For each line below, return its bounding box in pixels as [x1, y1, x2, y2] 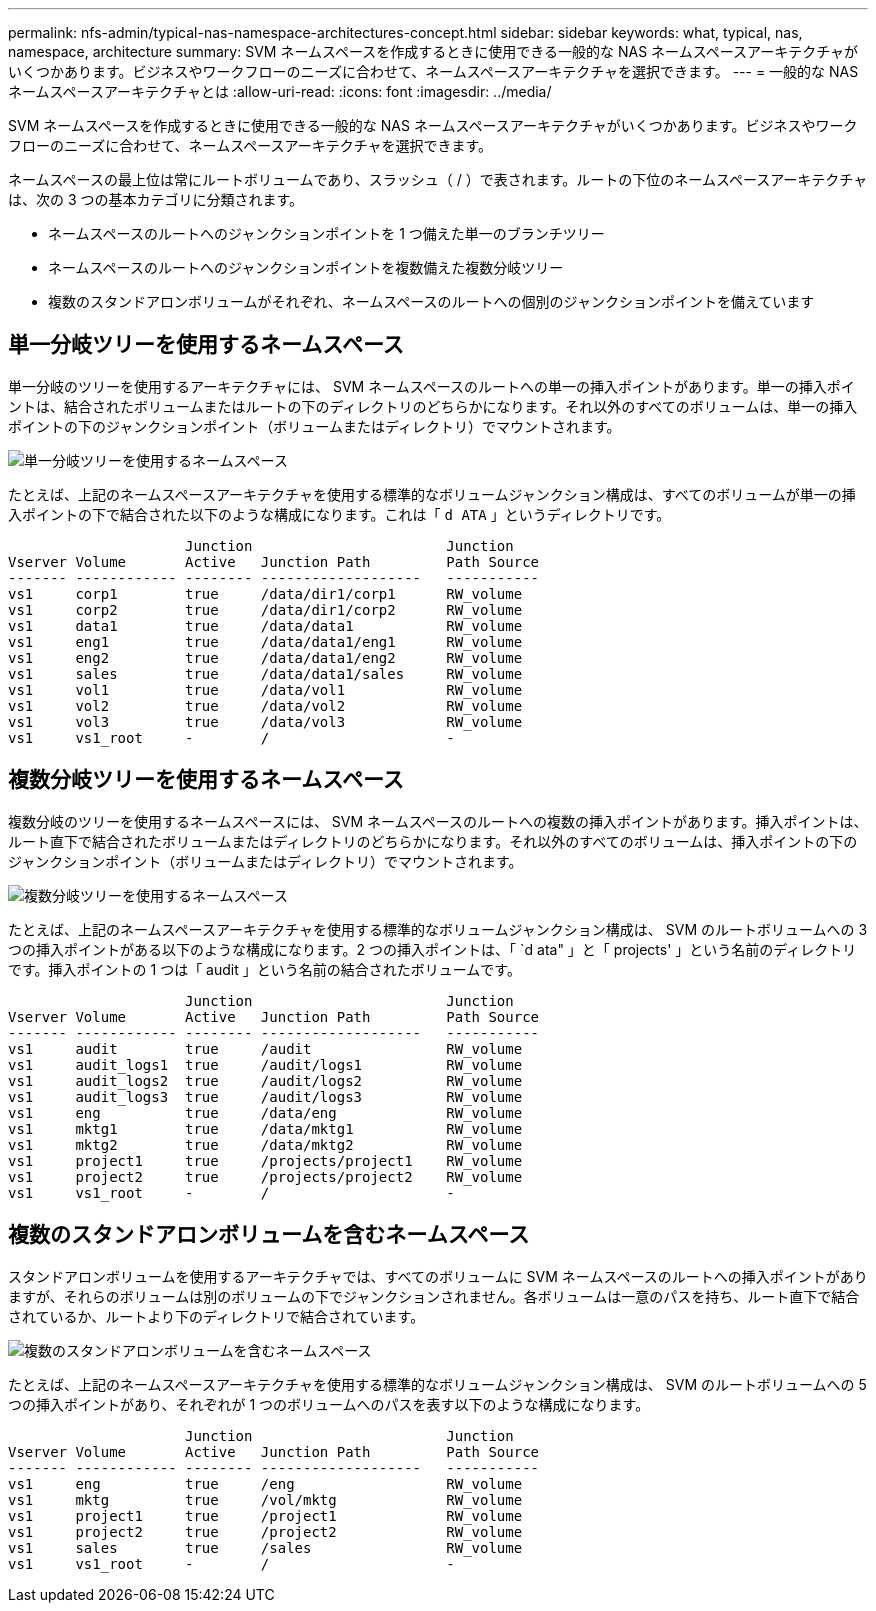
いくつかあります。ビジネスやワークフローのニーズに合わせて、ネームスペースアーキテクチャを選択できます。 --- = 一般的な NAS [8, 63, 859, 80]
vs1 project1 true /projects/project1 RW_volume [8, 1152, 523, 1169]
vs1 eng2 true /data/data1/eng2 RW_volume [8, 649, 523, 666]
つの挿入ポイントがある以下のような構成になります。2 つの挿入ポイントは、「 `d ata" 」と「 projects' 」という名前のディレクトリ [8, 940, 857, 958]
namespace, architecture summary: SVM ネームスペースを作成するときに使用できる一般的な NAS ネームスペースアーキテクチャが [8, 43, 859, 60]
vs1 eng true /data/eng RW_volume [8, 1104, 523, 1121]
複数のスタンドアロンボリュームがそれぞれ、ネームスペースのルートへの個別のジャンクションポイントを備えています [48, 293, 815, 310]
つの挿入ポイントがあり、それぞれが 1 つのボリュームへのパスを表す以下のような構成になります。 [8, 1395, 650, 1413]
